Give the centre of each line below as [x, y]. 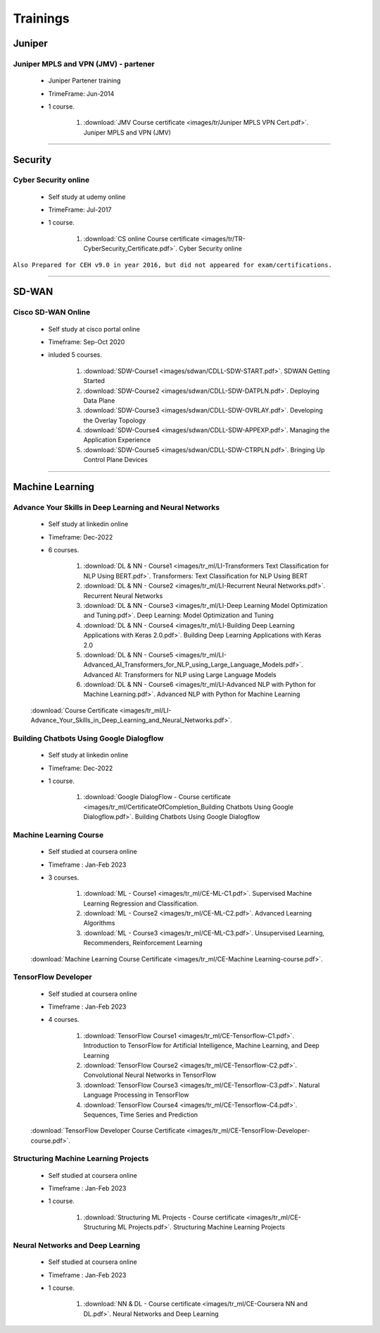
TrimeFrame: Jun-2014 [81, 93]
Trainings [41, 18]
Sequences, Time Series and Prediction [141, 1114]
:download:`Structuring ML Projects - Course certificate [164, 1217]
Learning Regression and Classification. [141, 903]
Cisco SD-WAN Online [52, 312]
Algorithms [99, 923]
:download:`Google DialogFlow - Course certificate [157, 797]
